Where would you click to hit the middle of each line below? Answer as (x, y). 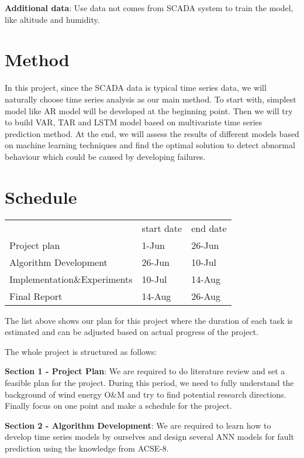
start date (162, 228)
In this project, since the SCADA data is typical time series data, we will (136, 88)
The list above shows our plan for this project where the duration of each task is (149, 320)
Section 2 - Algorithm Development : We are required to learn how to (138, 425)
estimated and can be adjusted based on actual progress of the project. (132, 332)
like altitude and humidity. (52, 19)
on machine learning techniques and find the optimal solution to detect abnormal (150, 145)
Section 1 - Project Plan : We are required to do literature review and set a (145, 371)
